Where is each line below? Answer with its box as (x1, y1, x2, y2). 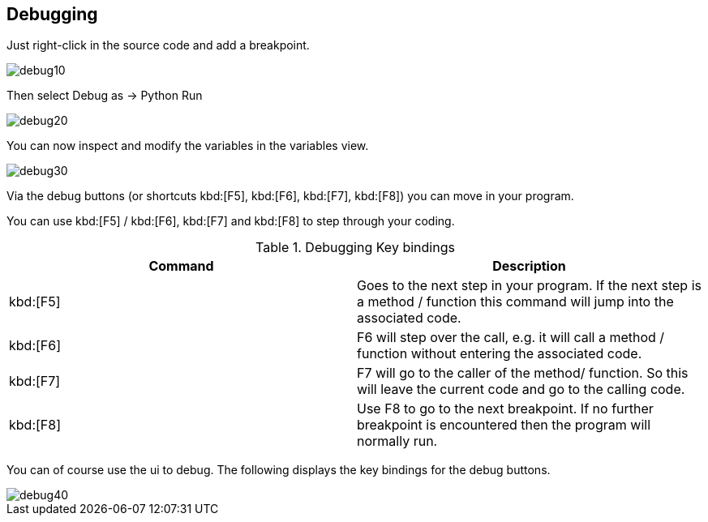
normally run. (357, 433, 438, 450)
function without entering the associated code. (357, 345, 642, 362)
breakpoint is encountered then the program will (357, 417, 650, 434)
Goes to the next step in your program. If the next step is (357, 277, 702, 294)
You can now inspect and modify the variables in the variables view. (6, 139, 369, 153)
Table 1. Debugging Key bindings (255, 239, 455, 256)
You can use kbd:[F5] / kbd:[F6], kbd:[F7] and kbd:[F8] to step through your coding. (6, 214, 455, 229)
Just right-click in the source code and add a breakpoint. (6, 38, 310, 53)
